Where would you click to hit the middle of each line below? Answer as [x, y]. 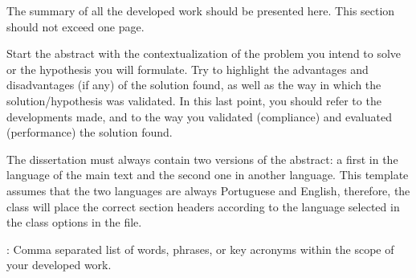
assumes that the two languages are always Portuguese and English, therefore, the [208, 190]
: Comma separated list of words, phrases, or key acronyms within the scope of [200, 249]
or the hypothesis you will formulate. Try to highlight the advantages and [188, 69]
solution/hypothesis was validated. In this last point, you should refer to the [194, 100]
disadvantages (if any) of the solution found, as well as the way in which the [194, 85]
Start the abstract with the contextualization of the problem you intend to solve [204, 53]
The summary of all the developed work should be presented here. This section [201, 10]
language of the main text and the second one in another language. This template [208, 175]
